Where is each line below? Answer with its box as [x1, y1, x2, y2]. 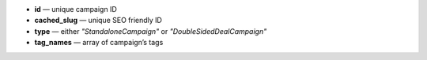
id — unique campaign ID [34, 5, 118, 13]
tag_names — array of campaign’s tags [34, 38, 164, 47]
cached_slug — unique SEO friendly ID [34, 16, 162, 25]
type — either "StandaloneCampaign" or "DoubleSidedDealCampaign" [34, 26, 267, 36]
